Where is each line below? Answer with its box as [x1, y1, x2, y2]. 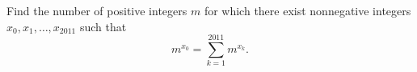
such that [79, 18, 127, 34]
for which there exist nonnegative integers [204, 2, 411, 18]
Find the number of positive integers [6, 2, 187, 18]
